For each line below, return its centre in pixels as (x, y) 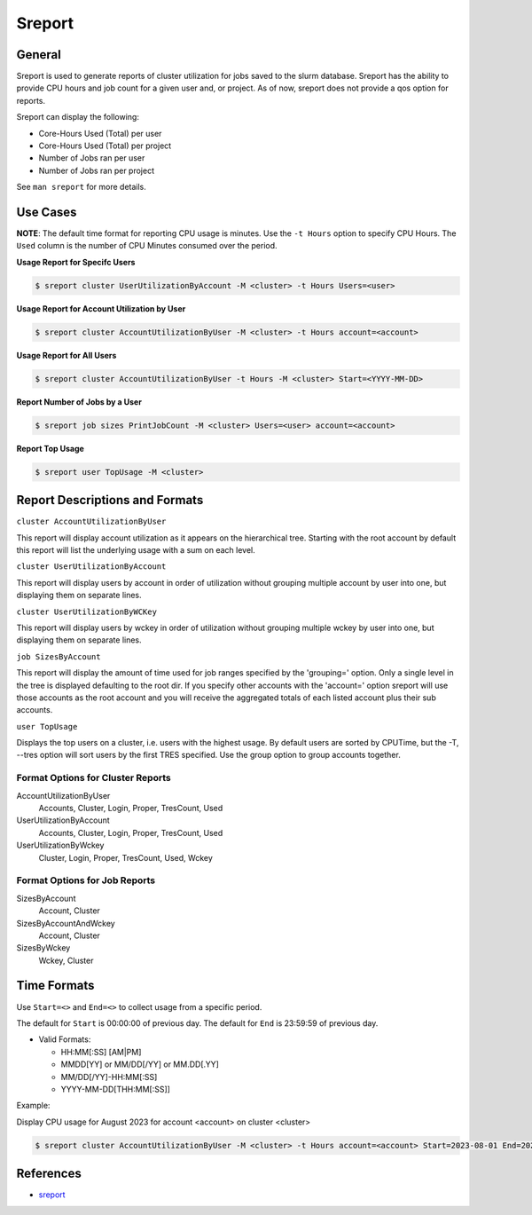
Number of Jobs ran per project (97, 170)
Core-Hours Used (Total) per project (105, 146)
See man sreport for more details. (81, 187)
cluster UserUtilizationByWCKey (86, 611)
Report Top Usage (50, 448)
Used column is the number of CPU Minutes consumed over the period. (147, 246)
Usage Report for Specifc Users (76, 262)
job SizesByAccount (59, 656)
